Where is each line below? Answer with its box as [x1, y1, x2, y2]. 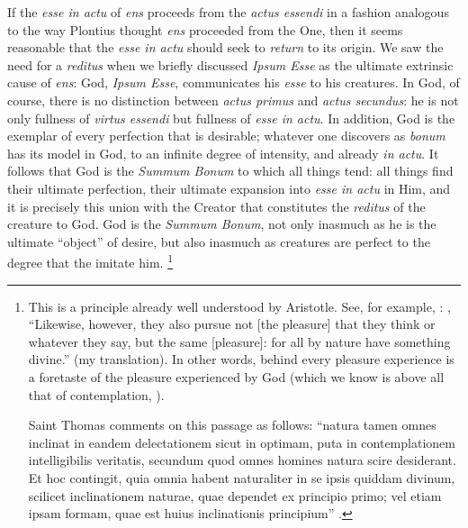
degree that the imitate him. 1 [7, 250, 173, 271]
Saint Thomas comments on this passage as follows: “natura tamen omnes [28, 415, 436, 434]
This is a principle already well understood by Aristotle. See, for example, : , [28, 296, 451, 315]
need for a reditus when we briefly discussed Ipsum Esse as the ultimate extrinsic [7, 55, 454, 74]
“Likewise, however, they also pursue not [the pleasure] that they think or [28, 314, 436, 333]
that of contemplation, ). [28, 385, 165, 404]
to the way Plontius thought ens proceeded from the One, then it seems [7, 20, 403, 39]
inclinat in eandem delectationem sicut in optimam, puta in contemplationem [28, 432, 455, 451]
